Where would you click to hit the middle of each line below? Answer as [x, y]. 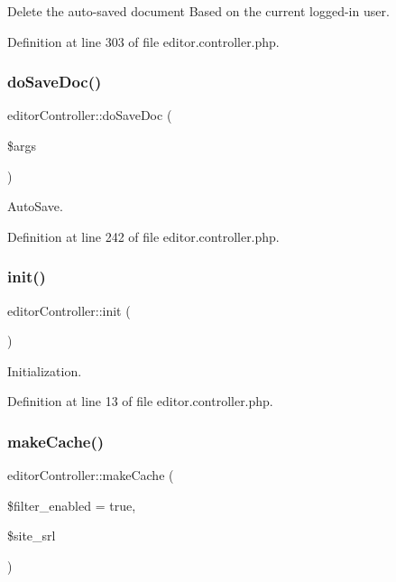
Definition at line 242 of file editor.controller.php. [143, 236]
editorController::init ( [69, 310]
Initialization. [45, 370]
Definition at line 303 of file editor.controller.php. [143, 41]
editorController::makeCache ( [91, 475]
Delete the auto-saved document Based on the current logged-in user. [198, 11]
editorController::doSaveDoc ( [90, 115]
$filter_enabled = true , [72, 505]
